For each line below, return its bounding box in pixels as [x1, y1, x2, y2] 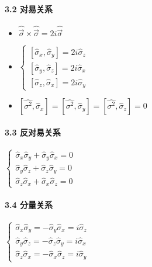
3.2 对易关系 [5, 2, 53, 15]
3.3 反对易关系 [5, 126, 61, 138]
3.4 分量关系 [5, 199, 53, 211]
